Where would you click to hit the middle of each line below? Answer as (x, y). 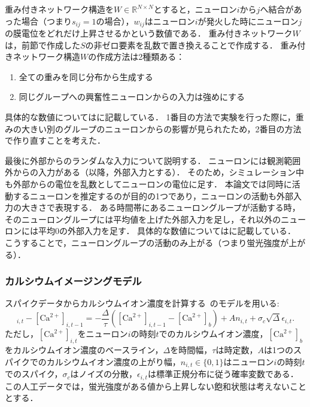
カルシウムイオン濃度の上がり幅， (113, 361)
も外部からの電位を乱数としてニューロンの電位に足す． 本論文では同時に (148, 183)
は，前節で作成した (42, 45)
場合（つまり (46, 21)
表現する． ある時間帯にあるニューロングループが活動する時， (177, 207)
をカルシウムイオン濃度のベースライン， (84, 350)
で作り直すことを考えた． (55, 140)
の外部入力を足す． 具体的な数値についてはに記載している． (177, 231)
